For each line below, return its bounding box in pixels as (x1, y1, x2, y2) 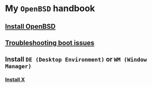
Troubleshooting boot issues (5, 38, 94, 47)
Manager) (5, 63, 32, 70)
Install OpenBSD (5, 22, 56, 31)
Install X (5, 76, 25, 83)
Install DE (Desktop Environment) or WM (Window (5, 55, 147, 64)
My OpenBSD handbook (5, 3, 95, 14)
